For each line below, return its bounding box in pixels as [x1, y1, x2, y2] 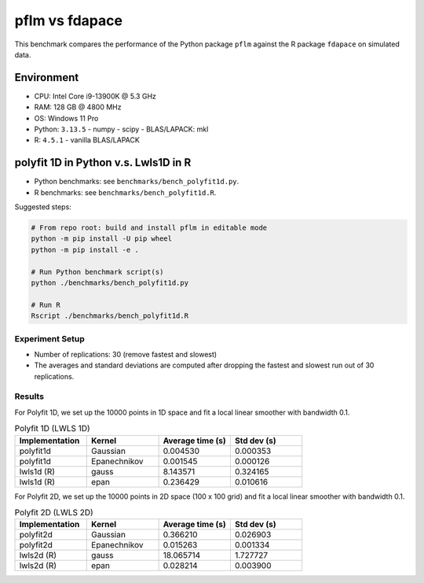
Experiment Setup [14, 333, 86, 344]
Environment [14, 71, 79, 84]
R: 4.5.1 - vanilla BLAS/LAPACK [34, 135, 141, 145]
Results [14, 391, 45, 402]
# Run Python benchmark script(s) [31, 268, 164, 276]
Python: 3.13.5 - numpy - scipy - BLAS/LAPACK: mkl [34, 124, 209, 134]
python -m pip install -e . [31, 245, 139, 254]
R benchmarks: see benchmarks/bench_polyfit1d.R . [34, 187, 217, 197]
